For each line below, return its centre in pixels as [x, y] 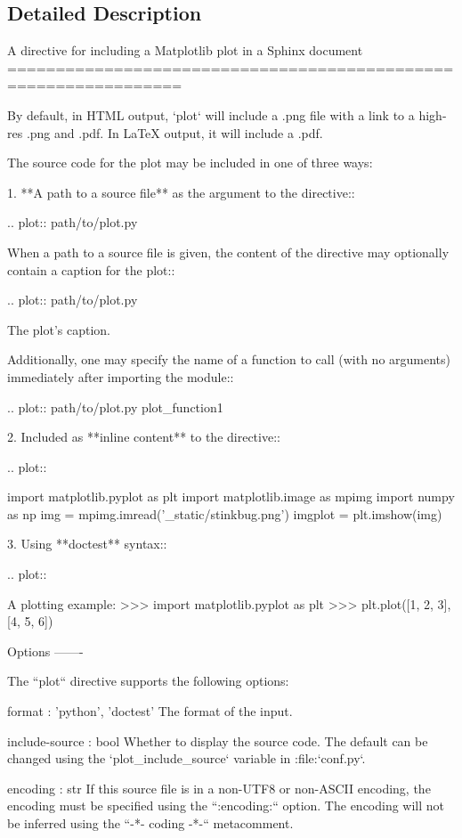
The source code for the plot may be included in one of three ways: [190, 163]
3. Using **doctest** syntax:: [87, 544]
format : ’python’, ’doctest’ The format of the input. [150, 711]
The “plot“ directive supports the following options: [148, 681]
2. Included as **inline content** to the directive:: [144, 437]
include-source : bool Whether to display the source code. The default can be [218, 740]
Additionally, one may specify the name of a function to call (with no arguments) [229, 359]
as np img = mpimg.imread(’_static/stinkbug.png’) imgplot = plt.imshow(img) [225, 513]
